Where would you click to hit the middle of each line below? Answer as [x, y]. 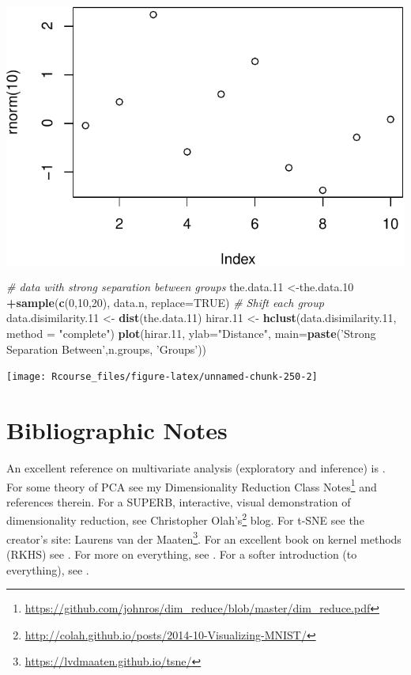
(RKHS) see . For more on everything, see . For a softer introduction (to [182, 554]
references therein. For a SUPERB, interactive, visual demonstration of [179, 501]
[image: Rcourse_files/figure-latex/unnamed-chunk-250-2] [162, 377]
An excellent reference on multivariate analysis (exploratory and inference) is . [196, 467]
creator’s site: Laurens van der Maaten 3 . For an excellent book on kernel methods [204, 537]
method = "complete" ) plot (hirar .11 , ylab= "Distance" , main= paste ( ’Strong [191, 333]
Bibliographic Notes [117, 430]
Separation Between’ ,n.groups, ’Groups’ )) [107, 349]
